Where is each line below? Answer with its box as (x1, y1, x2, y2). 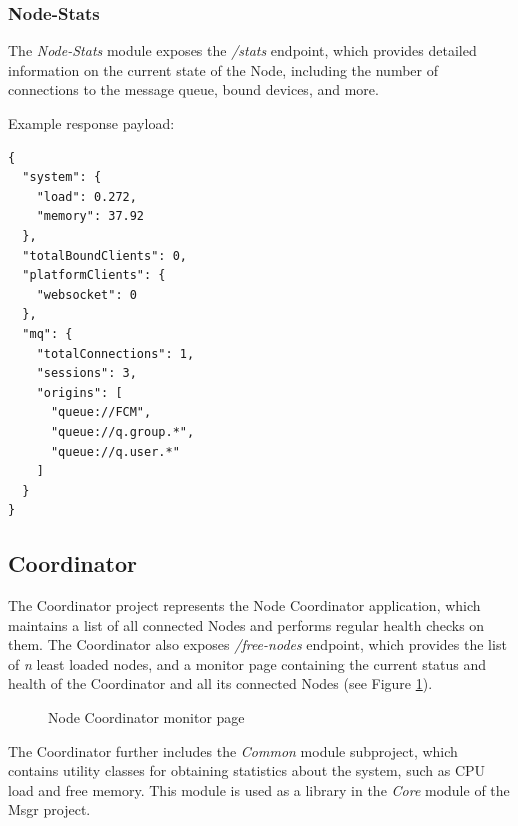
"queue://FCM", (50, 405, 152, 420)
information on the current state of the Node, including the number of (8, 59, 438, 80)
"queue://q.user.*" (50, 444, 180, 459)
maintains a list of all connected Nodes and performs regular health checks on (8, 614, 485, 635)
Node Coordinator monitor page (48, 707, 245, 728)
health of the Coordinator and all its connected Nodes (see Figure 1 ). (8, 673, 433, 694)
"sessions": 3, (36, 366, 137, 381)
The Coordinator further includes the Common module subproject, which (8, 740, 458, 761)
